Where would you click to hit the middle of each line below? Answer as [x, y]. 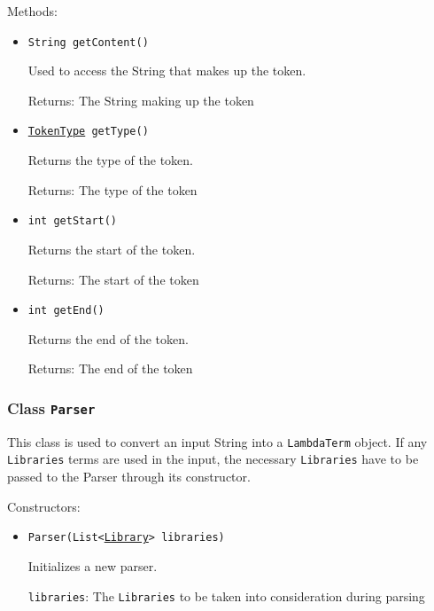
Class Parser [51, 407]
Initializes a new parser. [93, 565]
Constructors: [44, 506]
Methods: [32, 11]
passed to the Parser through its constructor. [129, 477]
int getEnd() [66, 311]
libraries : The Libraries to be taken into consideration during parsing [226, 595]
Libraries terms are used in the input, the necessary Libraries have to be [213, 459]
